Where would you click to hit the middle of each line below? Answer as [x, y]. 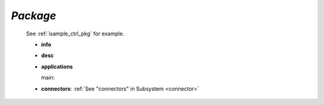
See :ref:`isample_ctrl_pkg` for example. [75, 34]
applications [57, 67]
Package [34, 16]
